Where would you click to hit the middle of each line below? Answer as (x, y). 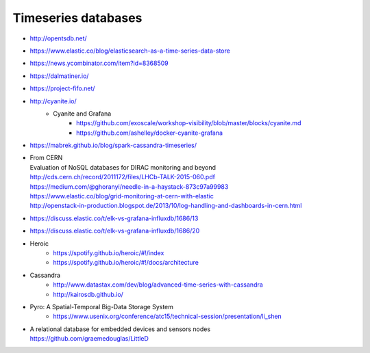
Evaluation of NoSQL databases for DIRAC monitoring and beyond (123, 167)
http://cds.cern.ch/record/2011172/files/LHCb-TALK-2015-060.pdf (123, 177)
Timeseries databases (77, 18)
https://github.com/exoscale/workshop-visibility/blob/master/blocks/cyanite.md (189, 123)
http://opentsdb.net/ (58, 38)
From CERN (46, 158)
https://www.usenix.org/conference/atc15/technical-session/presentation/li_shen (168, 316)
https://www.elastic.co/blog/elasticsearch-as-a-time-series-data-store (130, 51)
